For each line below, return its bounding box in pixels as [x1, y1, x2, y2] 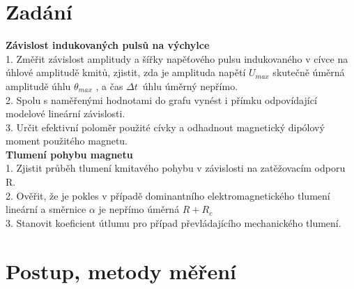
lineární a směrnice [6, 202, 86, 216]
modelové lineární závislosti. [6, 106, 125, 121]
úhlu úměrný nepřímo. [142, 78, 238, 93]
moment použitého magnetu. [6, 133, 128, 148]
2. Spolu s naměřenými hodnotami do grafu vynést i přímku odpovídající [6, 92, 317, 107]
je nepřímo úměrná [98, 202, 180, 216]
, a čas [95, 78, 123, 93]
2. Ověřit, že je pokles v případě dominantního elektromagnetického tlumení [6, 188, 330, 202]
